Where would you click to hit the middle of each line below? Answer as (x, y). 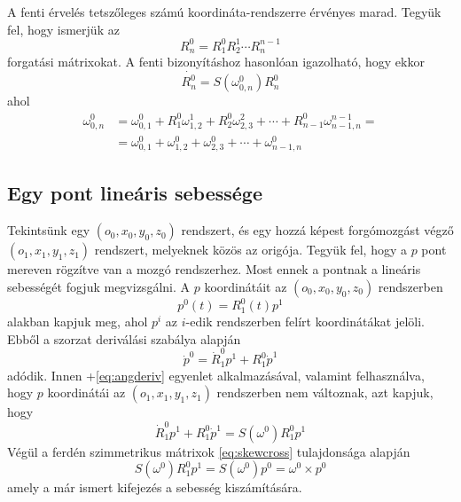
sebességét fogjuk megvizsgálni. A (99, 286)
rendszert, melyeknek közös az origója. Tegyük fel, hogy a (250, 250)
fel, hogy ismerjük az (63, 29)
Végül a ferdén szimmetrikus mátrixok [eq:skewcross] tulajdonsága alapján (209, 451)
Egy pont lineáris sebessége (135, 193)
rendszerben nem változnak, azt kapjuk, (325, 392)
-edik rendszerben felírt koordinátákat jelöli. (305, 322)
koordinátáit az (246, 286)
